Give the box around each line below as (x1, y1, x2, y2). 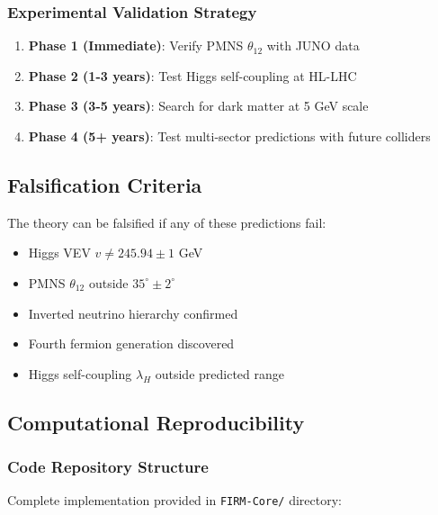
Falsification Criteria (7, 170, 202, 198)
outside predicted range (155, 364, 284, 383)
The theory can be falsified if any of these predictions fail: (7, 212, 326, 231)
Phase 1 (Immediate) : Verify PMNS (28, 36, 244, 55)
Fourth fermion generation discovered (28, 334, 235, 353)
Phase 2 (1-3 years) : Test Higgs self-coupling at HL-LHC (28, 66, 357, 85)
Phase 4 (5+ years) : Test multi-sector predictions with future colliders (28, 127, 431, 145)
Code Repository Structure (7, 456, 209, 478)
